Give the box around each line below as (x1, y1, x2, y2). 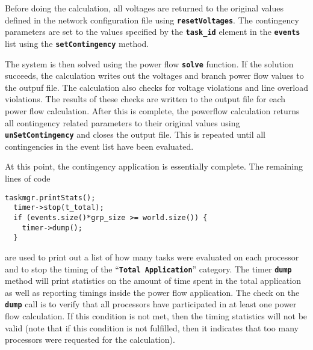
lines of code (5, 172, 51, 185)
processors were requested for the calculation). (5, 333, 175, 346)
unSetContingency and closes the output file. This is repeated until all (5, 128, 266, 141)
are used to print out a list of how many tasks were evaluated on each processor (5, 250, 299, 263)
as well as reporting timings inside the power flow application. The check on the (5, 286, 300, 298)
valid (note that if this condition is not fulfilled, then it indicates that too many (5, 321, 299, 334)
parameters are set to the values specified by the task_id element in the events (5, 25, 300, 38)
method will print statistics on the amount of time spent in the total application (5, 274, 301, 287)
